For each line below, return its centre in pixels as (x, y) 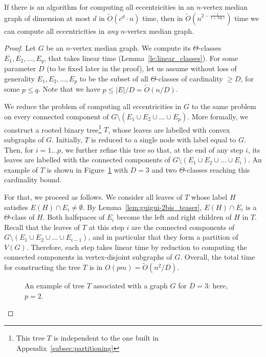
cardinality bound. (33, 180)
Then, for (19, 149)
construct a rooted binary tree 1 (53, 129)
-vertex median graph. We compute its (130, 48)
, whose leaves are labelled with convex (169, 129)
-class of (22, 217)
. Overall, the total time (218, 257)
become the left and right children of (174, 217)
